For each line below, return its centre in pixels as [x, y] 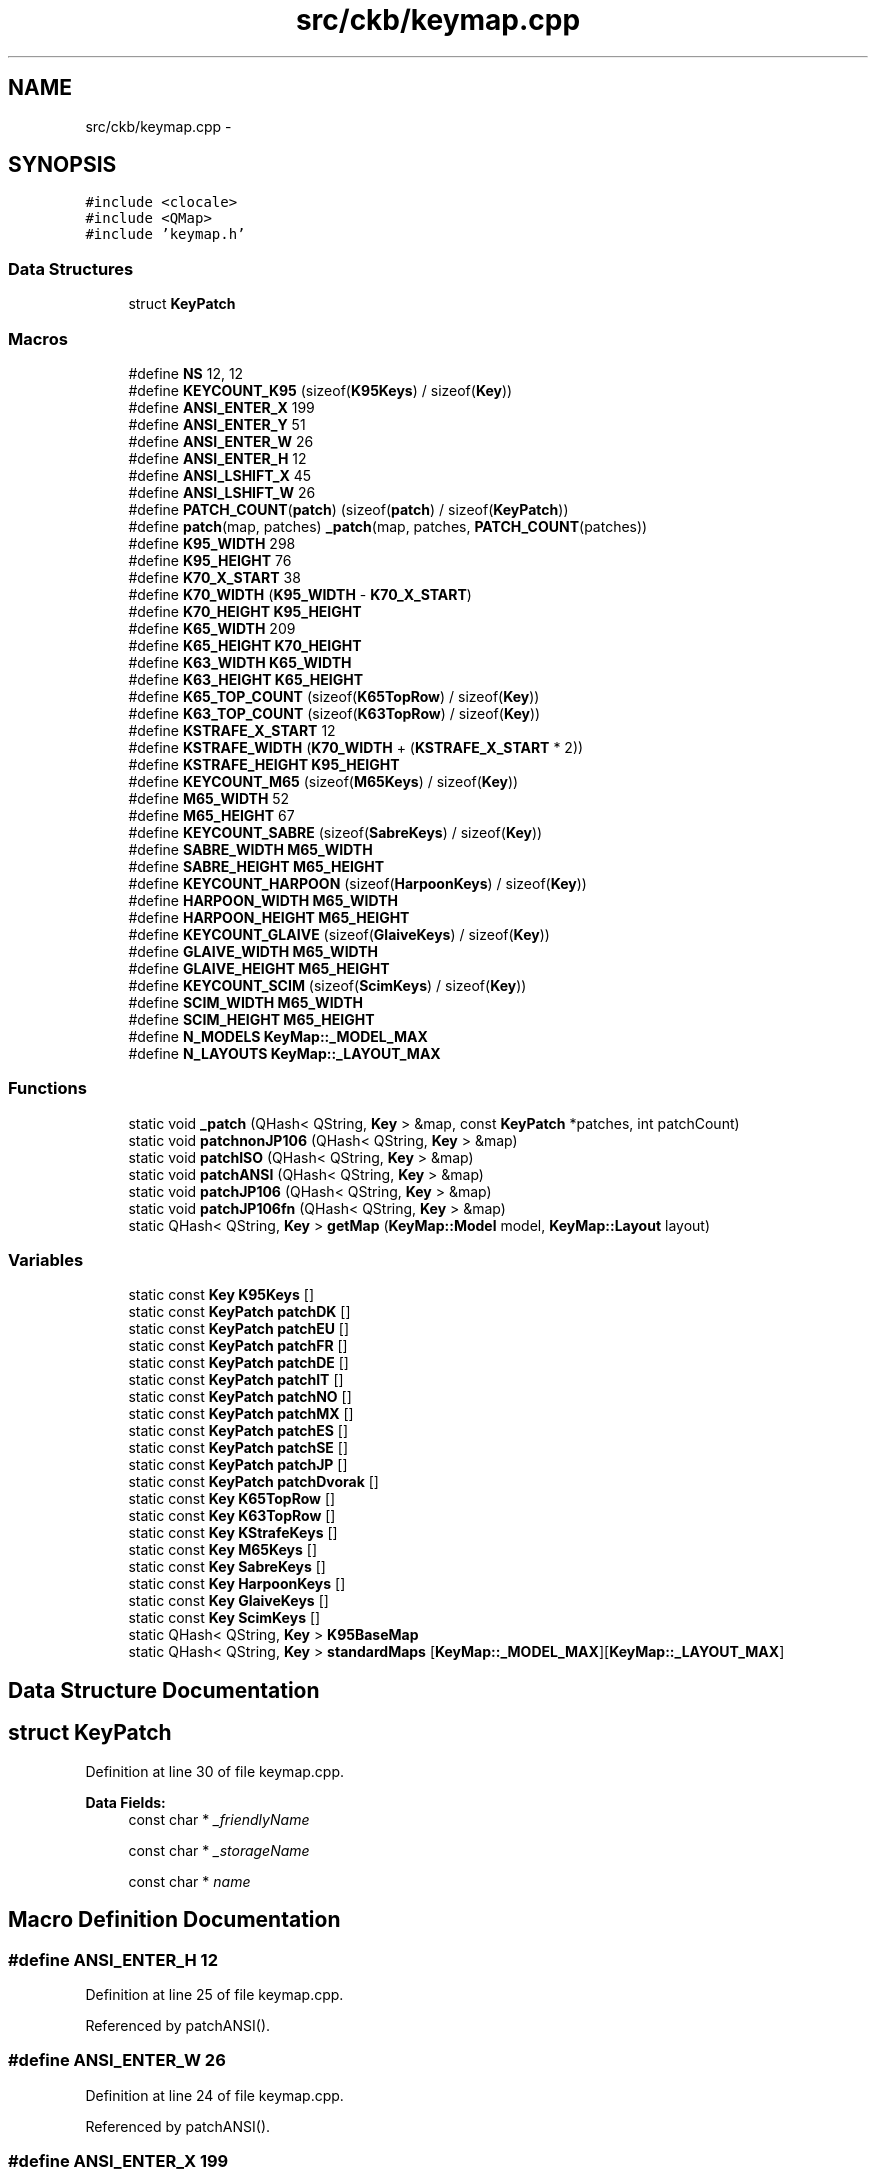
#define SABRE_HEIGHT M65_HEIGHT [256, 866]
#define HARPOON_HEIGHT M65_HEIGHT [269, 917]
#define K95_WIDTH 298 [212, 543]
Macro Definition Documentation [174, 1920]
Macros [38, 338]
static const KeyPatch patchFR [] [238, 1346]
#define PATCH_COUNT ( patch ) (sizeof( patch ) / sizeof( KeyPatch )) [348, 509]
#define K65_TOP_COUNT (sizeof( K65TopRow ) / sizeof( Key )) [334, 696]
